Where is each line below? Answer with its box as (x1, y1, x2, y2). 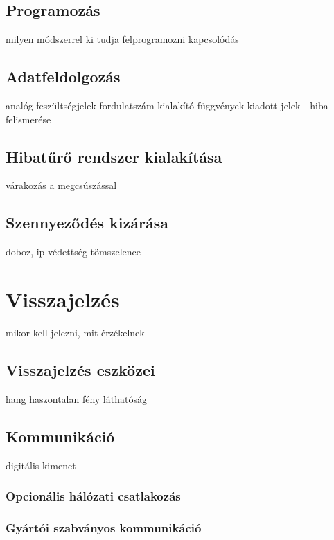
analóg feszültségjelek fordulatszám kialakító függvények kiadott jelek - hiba (6, 98, 328, 112)
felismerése (6, 111, 51, 126)
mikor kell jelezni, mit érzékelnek (6, 325, 145, 339)
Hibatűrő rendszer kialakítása (6, 145, 222, 167)
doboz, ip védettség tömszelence (6, 244, 141, 259)
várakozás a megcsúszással (6, 178, 117, 192)
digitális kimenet (6, 458, 76, 472)
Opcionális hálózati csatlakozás (6, 487, 181, 505)
